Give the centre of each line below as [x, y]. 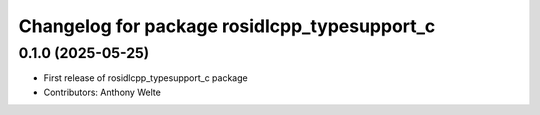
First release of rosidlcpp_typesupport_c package [146, 78]
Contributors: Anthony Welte [102, 92]
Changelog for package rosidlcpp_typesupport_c [227, 26]
